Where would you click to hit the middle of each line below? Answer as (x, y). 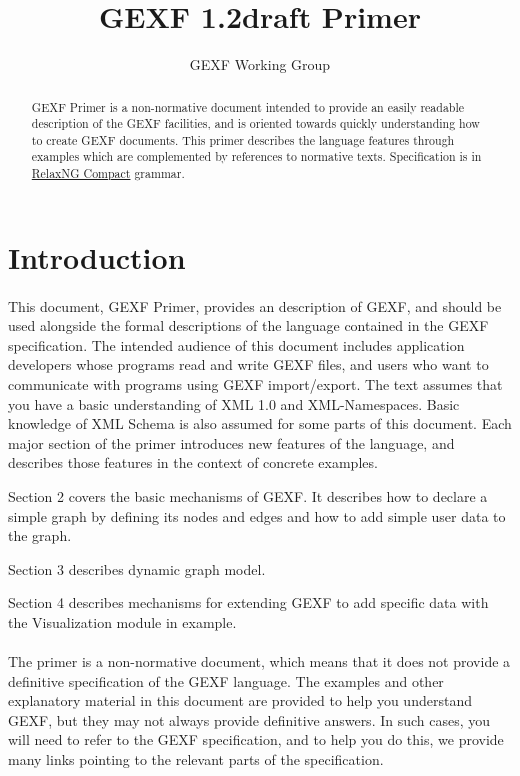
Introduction (97, 256)
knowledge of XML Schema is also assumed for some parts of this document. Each (260, 423)
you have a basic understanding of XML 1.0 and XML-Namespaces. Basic (234, 403)
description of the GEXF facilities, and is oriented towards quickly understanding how (255, 123)
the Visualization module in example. (122, 621)
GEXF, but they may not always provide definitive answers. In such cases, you (249, 719)
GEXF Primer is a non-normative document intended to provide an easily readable (248, 106)
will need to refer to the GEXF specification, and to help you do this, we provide (256, 739)
